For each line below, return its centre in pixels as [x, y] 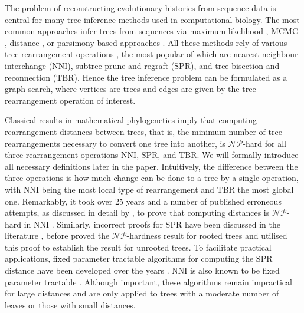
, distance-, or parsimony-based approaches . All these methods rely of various [146, 42]
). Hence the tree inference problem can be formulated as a [181, 77]
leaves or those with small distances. [70, 304]
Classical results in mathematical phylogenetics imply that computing [131, 120]
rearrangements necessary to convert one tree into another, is [115, 143]
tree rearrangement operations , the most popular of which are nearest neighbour [151, 54]
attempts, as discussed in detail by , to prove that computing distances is [137, 212]
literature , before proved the [57, 235]
